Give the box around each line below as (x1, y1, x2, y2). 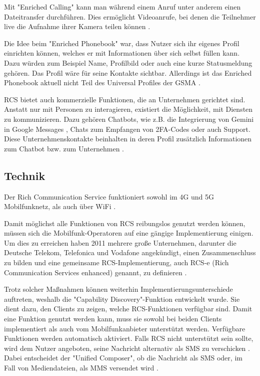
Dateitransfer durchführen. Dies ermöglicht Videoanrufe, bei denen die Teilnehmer (4, 11, 256, 22)
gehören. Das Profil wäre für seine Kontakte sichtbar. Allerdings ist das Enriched (4, 67, 252, 78)
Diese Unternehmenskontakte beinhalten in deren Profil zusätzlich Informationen (4, 133, 252, 144)
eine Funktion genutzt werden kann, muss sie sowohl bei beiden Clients (4, 313, 222, 324)
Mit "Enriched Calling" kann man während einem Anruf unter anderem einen (4, 2, 241, 12)
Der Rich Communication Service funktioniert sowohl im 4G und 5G (4, 191, 214, 202)
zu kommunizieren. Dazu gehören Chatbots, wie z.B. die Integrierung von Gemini (4, 113, 254, 124)
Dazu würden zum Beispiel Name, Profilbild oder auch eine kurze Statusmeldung (4, 57, 252, 68)
